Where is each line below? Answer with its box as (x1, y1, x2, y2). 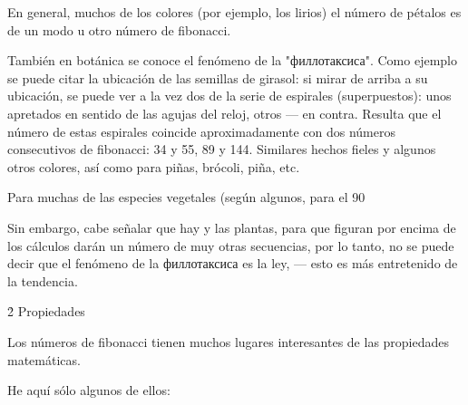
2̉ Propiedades (7, 302, 85, 321)
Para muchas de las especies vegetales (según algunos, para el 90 (7, 188, 366, 207)
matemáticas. (7, 350, 81, 369)
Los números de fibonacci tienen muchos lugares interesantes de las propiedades (7, 332, 450, 351)
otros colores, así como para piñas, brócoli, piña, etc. (7, 157, 300, 176)
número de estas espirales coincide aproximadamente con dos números (7, 121, 395, 140)
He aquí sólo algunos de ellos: (7, 381, 171, 400)
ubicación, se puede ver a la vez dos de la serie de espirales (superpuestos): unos (7, 86, 452, 105)
